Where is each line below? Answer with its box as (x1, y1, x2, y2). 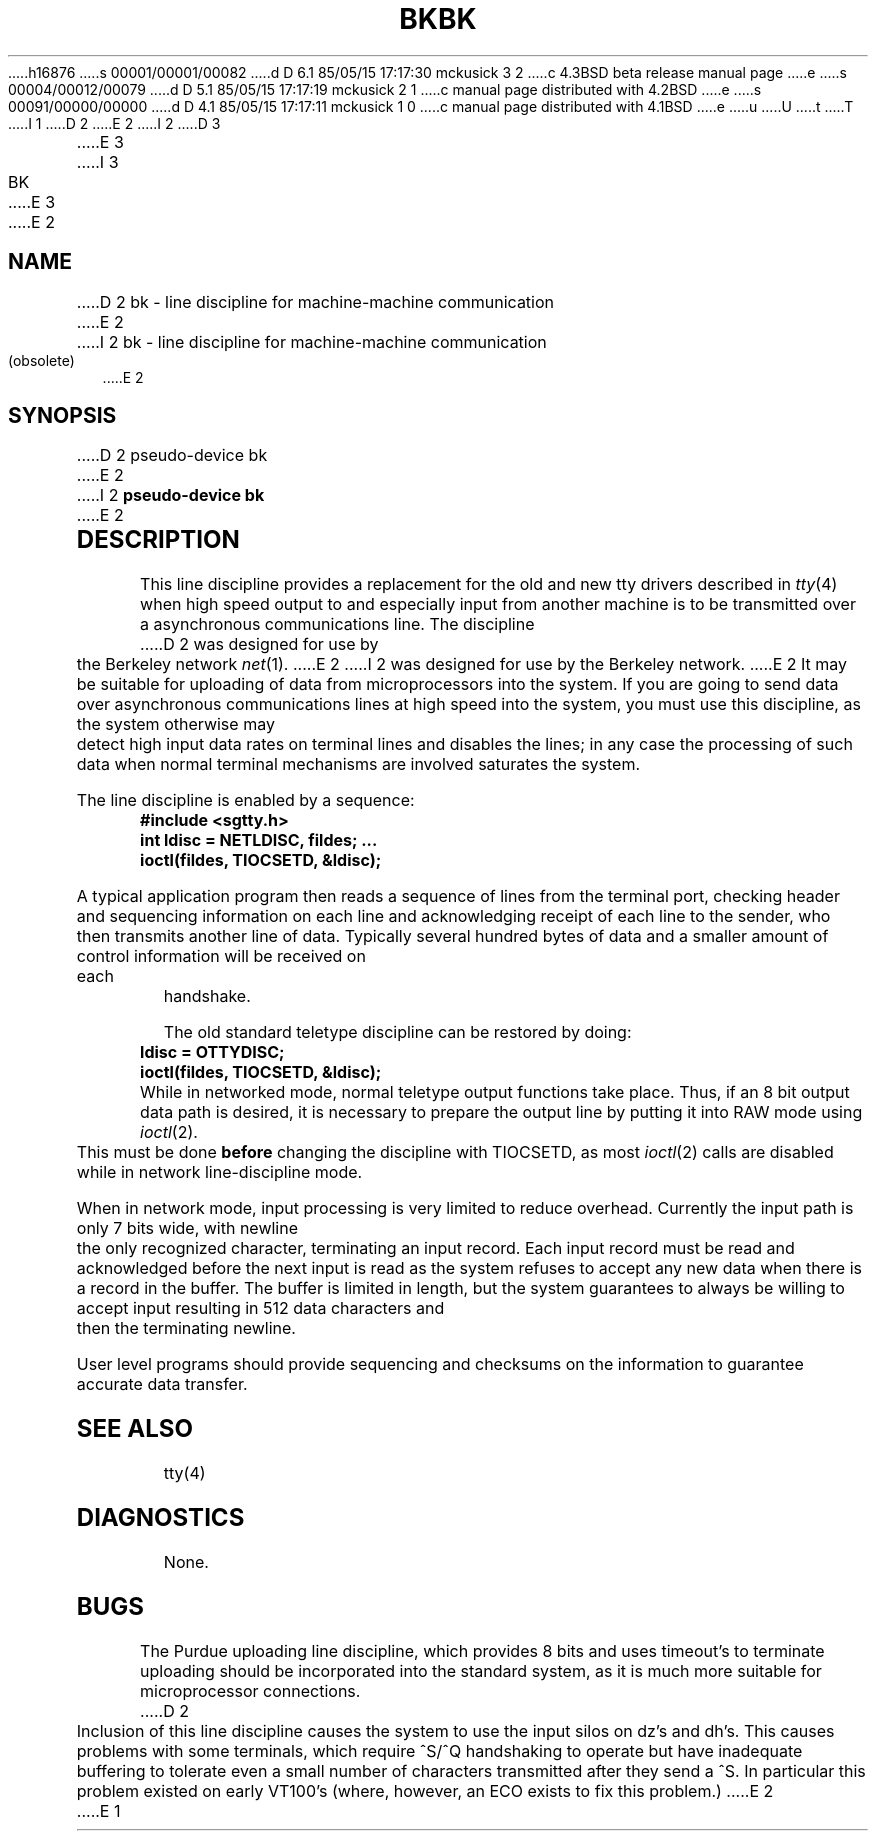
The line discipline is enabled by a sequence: (76, 790, 415, 811)
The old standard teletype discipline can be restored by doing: (163, 1022, 632, 1043)
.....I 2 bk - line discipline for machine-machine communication (76, 331, 547, 352)
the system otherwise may (76, 714, 275, 735)
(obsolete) (8, 351, 75, 369)
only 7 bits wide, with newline (76, 1218, 299, 1239)
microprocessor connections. (140, 1680, 361, 1701)
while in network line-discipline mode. (76, 1162, 363, 1183)
